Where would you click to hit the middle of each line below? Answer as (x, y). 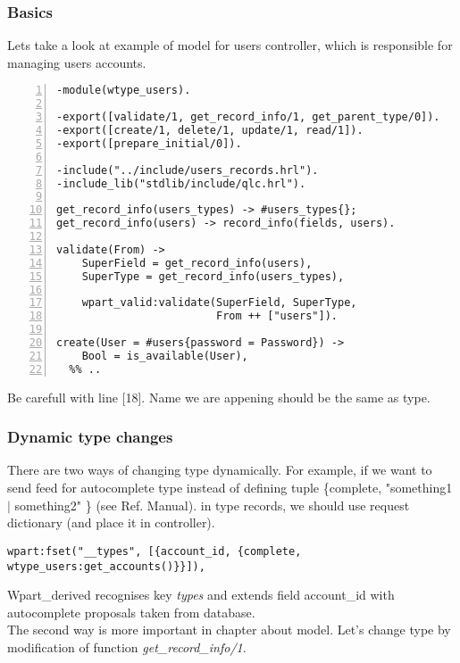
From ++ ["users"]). (276, 316)
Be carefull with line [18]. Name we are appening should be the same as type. (219, 397)
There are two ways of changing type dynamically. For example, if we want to (220, 470)
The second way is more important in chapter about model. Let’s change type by (229, 630)
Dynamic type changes (90, 437)
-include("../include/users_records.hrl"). (188, 170)
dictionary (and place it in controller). (111, 522)
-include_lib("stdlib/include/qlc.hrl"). (181, 183)
